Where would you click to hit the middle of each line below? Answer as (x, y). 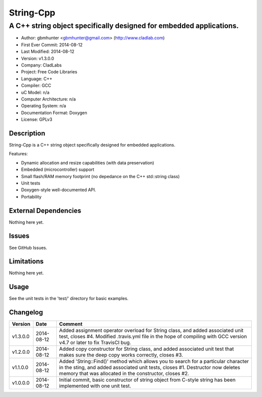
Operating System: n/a (44, 106)
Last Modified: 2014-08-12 (48, 51)
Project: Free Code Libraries (49, 72)
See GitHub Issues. (28, 248)
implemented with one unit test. (95, 386)
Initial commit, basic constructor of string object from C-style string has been (147, 380)
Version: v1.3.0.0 (38, 58)
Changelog (26, 312)
